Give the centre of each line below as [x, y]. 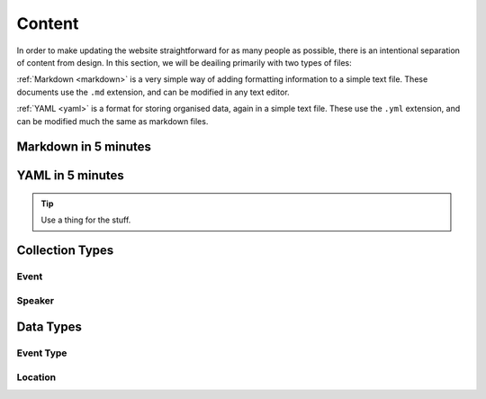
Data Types [49, 327]
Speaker [35, 300]
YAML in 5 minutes [71, 176]
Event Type [42, 353]
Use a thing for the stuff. [86, 220]
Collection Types [65, 251]
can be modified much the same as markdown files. [112, 121]
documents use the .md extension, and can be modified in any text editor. [153, 92]
